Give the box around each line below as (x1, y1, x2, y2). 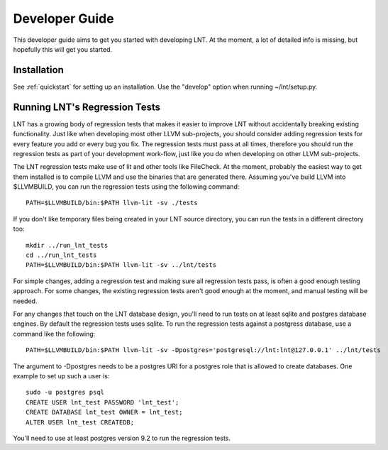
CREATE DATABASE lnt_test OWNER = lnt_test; (26, 408, 184, 417)
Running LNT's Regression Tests (13, 101, 161, 113)
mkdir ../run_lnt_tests (26, 241, 109, 249)
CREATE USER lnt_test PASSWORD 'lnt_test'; (26, 398, 179, 406)
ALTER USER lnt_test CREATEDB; (26, 418, 135, 426)
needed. (13, 297, 38, 305)
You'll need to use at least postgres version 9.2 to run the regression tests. (13, 434, 231, 442)
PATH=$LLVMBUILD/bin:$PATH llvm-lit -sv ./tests (26, 199, 198, 207)
